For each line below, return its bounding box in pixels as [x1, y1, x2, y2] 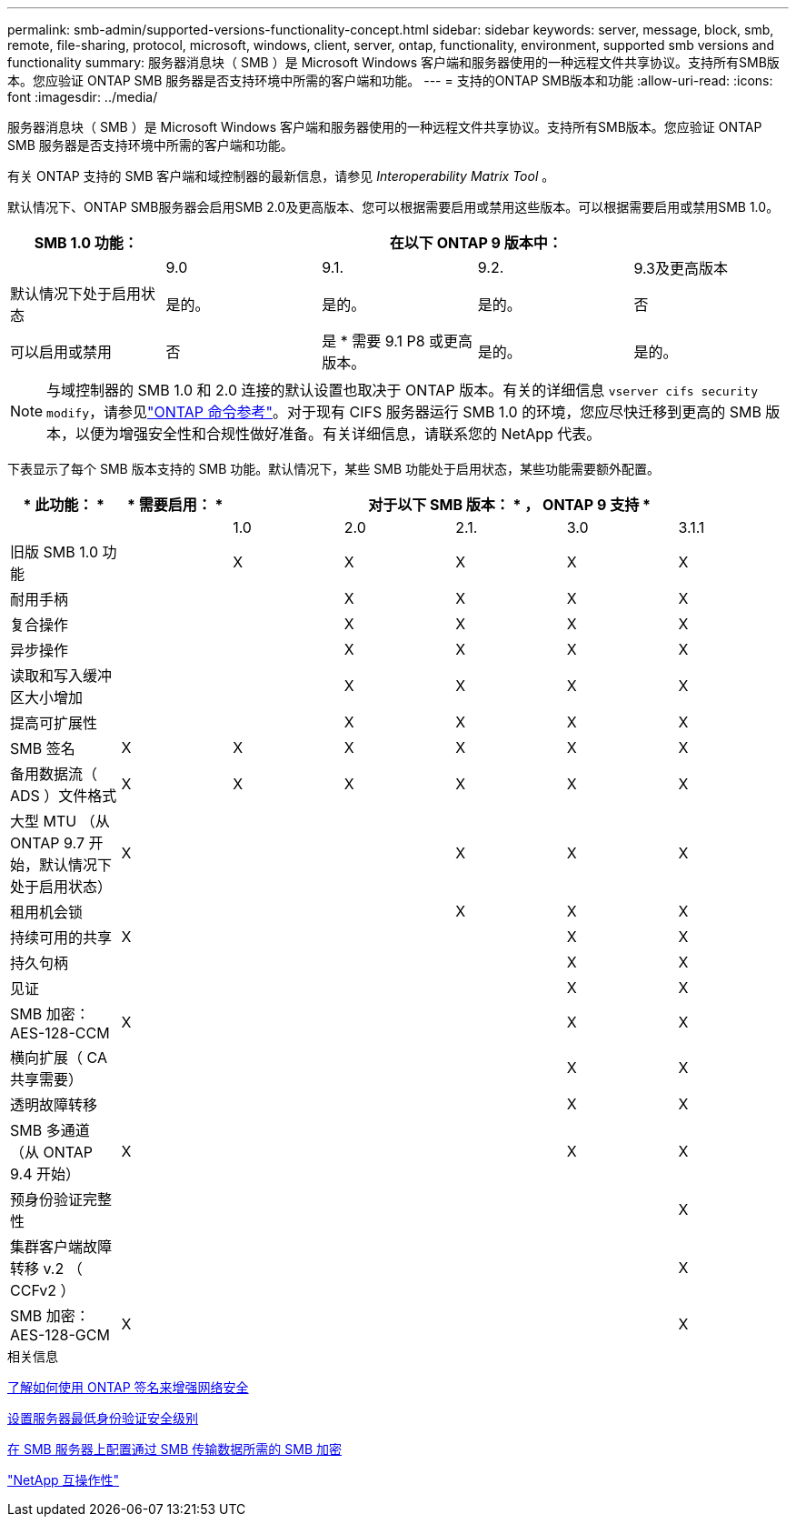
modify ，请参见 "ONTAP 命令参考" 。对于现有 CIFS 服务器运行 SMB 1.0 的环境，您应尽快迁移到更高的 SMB [46, 403, 761, 421]
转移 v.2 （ [10, 1259, 83, 1278]
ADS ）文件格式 [10, 787, 117, 805]
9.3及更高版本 [633, 259, 728, 277]
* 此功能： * [23, 496, 105, 514]
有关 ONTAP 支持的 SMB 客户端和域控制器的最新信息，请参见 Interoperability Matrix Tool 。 [7, 168, 555, 184]
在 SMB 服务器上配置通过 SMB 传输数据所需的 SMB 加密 [7, 1441, 342, 1457]
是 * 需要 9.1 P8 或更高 [322, 332, 473, 350]
